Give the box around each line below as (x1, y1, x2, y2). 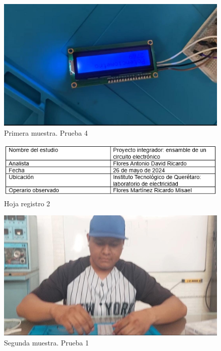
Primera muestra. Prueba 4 (4, 127, 88, 138)
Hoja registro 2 (4, 198, 50, 208)
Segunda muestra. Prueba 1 (4, 337, 89, 347)
